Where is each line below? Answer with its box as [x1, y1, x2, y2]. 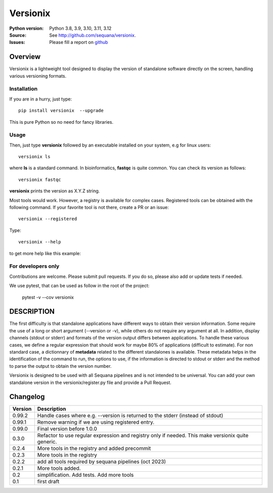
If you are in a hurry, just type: [9, 96, 72, 102]
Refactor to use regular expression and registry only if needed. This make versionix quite [37, 432, 249, 439]
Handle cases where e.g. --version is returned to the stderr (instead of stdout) [37, 412, 223, 419]
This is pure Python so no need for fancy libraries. [9, 119, 114, 125]
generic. [37, 438, 58, 446]
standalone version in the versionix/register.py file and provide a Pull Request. [9, 379, 172, 385]
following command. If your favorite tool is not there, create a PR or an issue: [9, 205, 169, 211]
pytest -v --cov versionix [22, 294, 74, 300]
